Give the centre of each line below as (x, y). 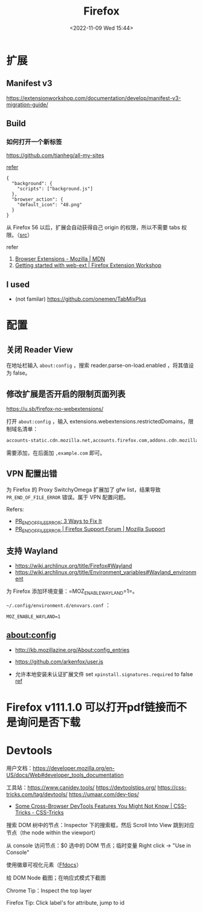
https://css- (172, 787)
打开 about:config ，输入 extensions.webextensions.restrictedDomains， (97, 421)
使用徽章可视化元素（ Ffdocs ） (44, 865)
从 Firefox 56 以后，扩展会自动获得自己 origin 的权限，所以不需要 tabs (93, 227)
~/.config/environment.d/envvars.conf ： (58, 605)
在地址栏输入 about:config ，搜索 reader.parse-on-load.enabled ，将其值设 (100, 366)
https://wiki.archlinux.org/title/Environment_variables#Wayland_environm (105, 572)
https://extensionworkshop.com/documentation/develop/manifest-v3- (94, 98)
